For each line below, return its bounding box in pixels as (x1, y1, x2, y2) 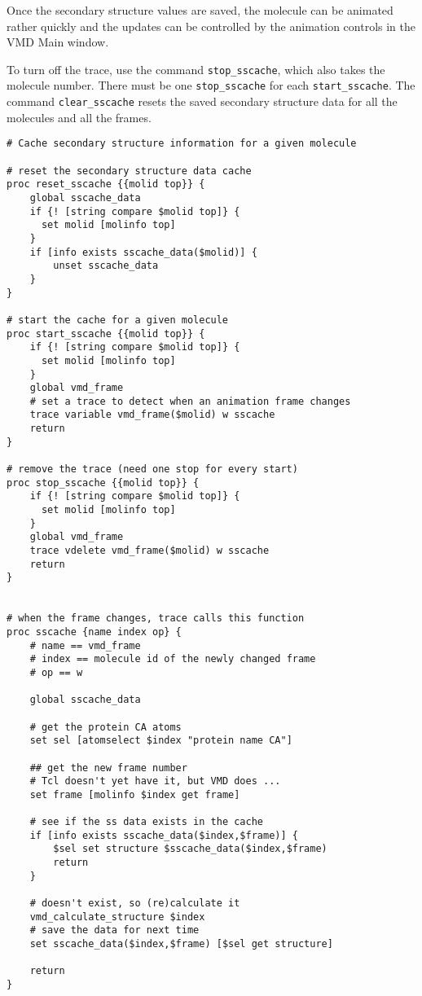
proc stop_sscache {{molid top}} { (7, 476, 200, 489)
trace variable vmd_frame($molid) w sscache (29, 409, 275, 421)
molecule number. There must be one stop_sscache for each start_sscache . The (7, 77, 415, 94)
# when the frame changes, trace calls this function (7, 612, 305, 625)
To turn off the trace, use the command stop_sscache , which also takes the (7, 60, 385, 77)
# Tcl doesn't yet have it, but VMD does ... (29, 775, 281, 788)
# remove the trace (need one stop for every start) (7, 463, 298, 476)
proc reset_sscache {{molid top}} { (7, 178, 205, 191)
